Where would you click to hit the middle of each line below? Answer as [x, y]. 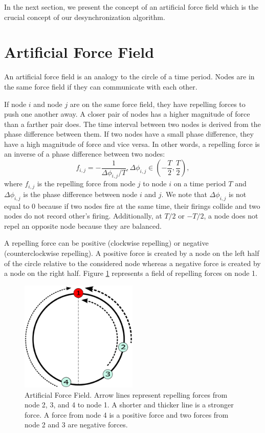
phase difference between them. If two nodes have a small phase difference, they [129, 134]
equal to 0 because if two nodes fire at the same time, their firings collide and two [132, 205]
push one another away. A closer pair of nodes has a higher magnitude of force [127, 114]
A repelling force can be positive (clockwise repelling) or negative [106, 243]
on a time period [200, 183]
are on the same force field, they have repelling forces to [158, 104]
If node [15, 104]
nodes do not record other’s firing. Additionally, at [83, 216]
